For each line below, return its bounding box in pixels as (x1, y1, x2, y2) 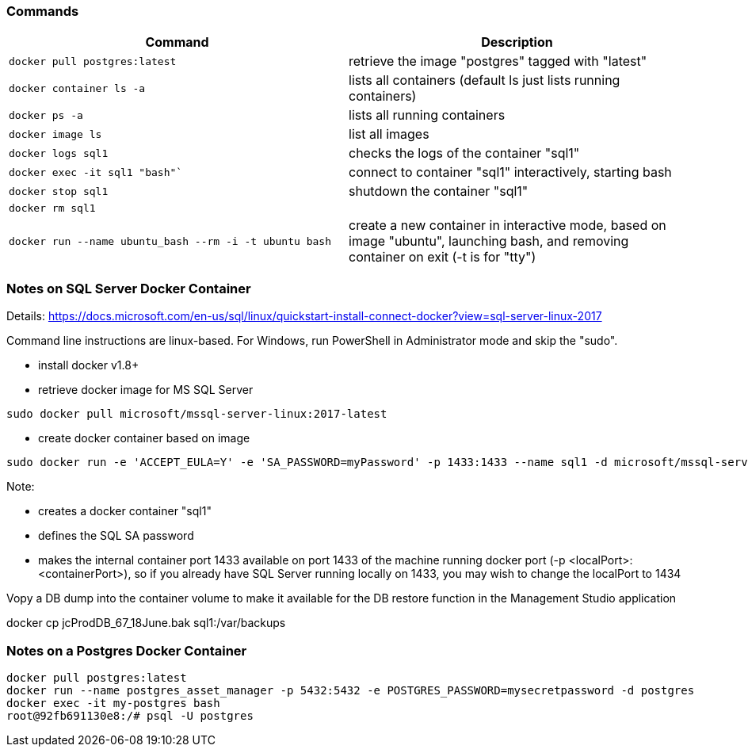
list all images (349, 126, 429, 143)
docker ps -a (9, 109, 83, 121)
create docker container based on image (38, 431, 250, 445)
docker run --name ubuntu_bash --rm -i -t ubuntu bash (9, 235, 331, 247)
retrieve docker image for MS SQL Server (38, 383, 254, 397)
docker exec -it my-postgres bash (6, 696, 220, 709)
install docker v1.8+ (38, 358, 139, 373)
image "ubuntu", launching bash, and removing (349, 233, 629, 250)
